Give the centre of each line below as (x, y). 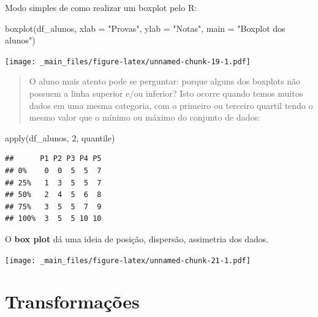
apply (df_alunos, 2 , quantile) (60, 137)
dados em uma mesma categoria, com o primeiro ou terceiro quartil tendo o (171, 105)
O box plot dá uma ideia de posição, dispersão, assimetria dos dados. (137, 238)
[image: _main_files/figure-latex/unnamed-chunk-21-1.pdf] (128, 260)
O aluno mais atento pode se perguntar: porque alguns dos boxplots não (165, 81)
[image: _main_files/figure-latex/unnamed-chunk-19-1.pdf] (128, 62)
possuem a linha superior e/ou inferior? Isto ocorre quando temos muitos (166, 93)
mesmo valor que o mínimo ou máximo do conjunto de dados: (145, 117)
